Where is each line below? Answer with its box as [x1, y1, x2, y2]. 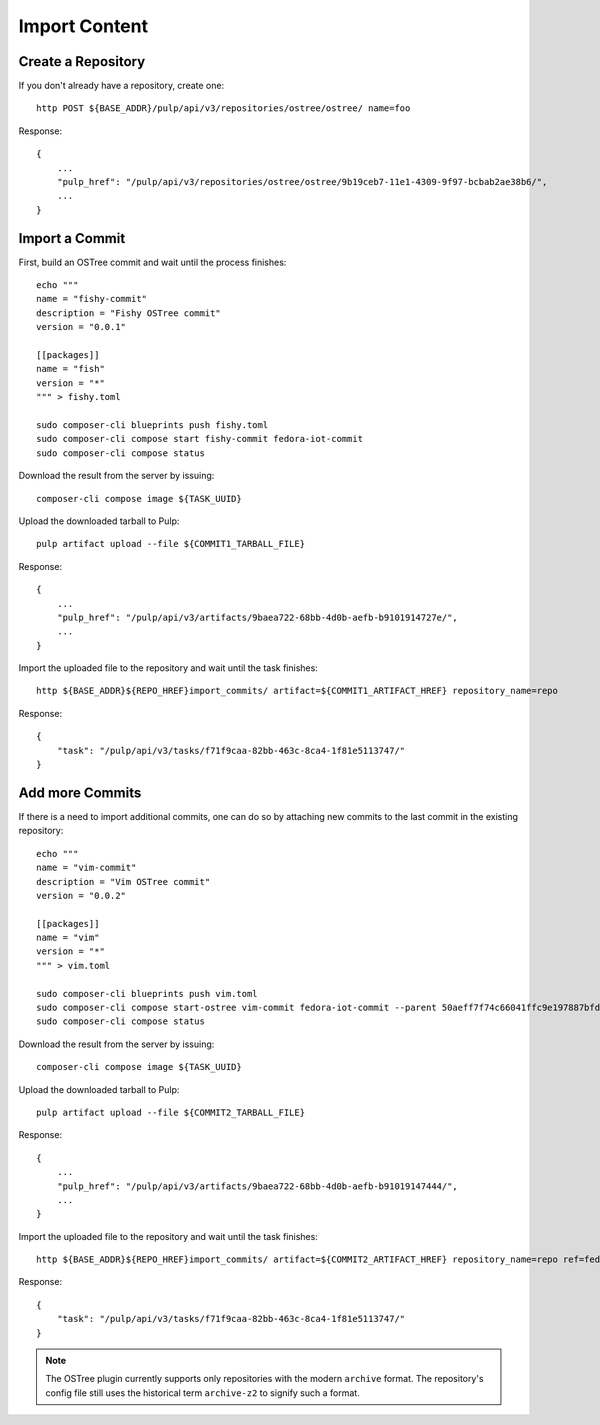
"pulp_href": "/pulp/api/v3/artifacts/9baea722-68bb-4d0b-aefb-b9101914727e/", [56, 611, 459, 623]
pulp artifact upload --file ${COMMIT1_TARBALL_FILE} [36, 538, 305, 550]
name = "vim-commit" [36, 862, 137, 874]
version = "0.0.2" [36, 890, 127, 901]
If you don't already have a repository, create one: [18, 80, 225, 92]
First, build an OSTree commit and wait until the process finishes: [18, 256, 287, 268]
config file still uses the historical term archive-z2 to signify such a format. [45, 1386, 360, 1399]
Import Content [18, 15, 149, 37]
